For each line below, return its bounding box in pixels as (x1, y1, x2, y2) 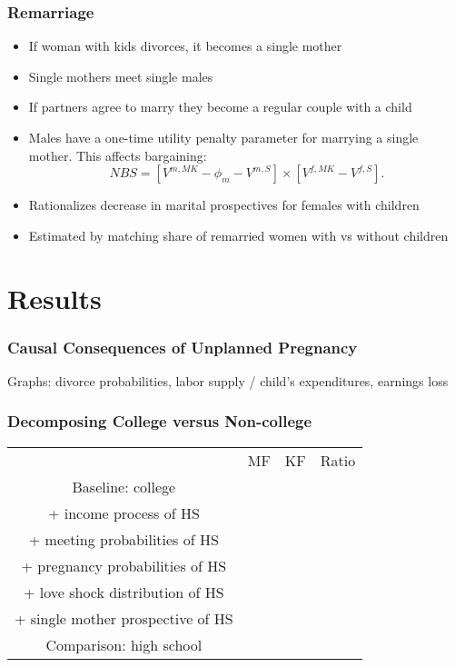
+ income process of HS (47, 502, 200, 523)
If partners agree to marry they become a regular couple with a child (28, 97, 412, 116)
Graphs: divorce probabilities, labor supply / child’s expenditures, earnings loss (7, 371, 449, 390)
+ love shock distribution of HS (24, 581, 224, 602)
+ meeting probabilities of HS (28, 528, 219, 550)
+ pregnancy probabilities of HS (21, 554, 227, 576)
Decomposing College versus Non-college (7, 410, 312, 433)
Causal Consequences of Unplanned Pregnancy (7, 335, 358, 358)
